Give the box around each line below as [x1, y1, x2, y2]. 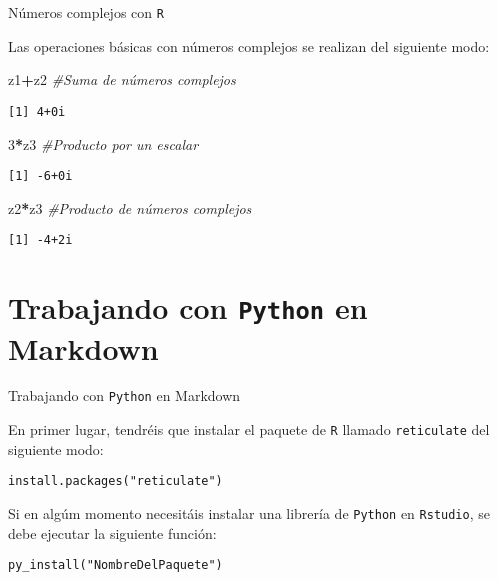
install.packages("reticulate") [8, 474, 223, 489]
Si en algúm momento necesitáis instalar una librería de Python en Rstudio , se [8, 503, 490, 523]
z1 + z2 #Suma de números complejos [8, 69, 236, 90]
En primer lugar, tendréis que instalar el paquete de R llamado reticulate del [8, 419, 490, 440]
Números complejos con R [8, 2, 164, 22]
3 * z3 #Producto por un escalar [8, 133, 199, 154]
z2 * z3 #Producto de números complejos [8, 197, 252, 218]
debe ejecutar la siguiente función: [8, 522, 217, 543]
